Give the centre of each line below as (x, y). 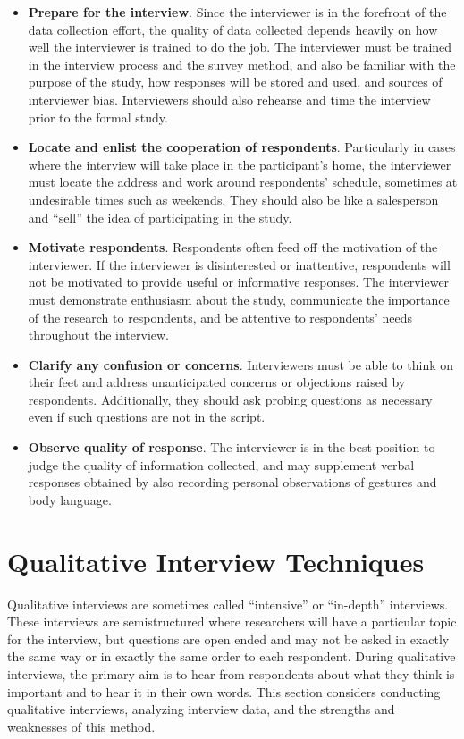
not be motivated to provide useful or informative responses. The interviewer (239, 282)
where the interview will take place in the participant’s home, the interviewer (240, 164)
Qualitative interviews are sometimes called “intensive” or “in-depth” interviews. (228, 604)
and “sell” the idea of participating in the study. (160, 217)
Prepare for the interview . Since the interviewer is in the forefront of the (237, 12)
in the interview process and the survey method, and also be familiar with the (242, 64)
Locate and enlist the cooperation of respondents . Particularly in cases (242, 147)
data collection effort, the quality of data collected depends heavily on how (233, 29)
